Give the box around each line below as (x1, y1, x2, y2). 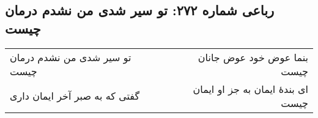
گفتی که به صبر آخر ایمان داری (10, 89, 140, 103)
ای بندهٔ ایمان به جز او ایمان (193, 81, 308, 96)
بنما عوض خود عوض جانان (198, 50, 308, 64)
